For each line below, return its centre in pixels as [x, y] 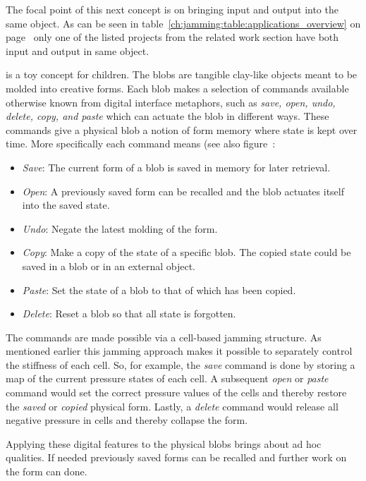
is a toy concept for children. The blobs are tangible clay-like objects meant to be [182, 74]
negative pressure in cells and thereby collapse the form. [127, 420]
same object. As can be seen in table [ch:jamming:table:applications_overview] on [183, 23]
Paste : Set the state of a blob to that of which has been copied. [159, 290]
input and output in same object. [78, 50]
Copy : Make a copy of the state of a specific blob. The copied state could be [187, 252]
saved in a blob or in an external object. [109, 266]
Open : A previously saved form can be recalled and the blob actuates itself [183, 191]
